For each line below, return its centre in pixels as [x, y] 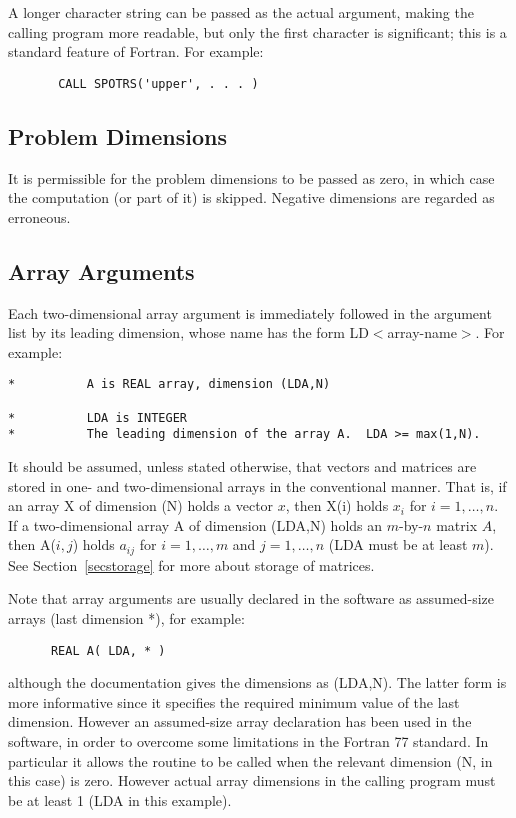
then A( [32, 544]
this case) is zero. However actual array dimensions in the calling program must [252, 780]
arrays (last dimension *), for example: [126, 618]
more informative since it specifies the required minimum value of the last [234, 701]
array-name [422, 332]
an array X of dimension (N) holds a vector [141, 505]
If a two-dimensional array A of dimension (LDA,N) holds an [195, 524]
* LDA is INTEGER [97, 417]
